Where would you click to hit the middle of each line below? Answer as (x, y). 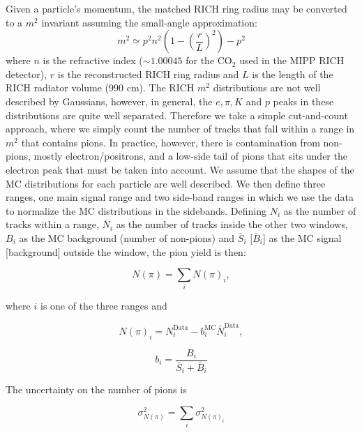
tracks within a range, (52, 224)
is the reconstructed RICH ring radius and (148, 74)
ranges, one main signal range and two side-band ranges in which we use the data (180, 197)
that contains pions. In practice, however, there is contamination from (171, 142)
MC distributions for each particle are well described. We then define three (166, 183)
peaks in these (303, 101)
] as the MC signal (302, 237)
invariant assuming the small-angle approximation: (149, 22)
